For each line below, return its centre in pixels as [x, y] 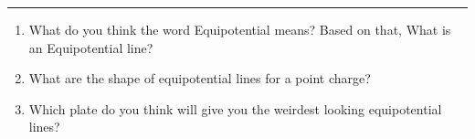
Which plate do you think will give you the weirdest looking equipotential [235, 108]
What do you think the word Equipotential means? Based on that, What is [240, 29]
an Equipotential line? [91, 47]
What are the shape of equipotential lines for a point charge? [200, 78]
